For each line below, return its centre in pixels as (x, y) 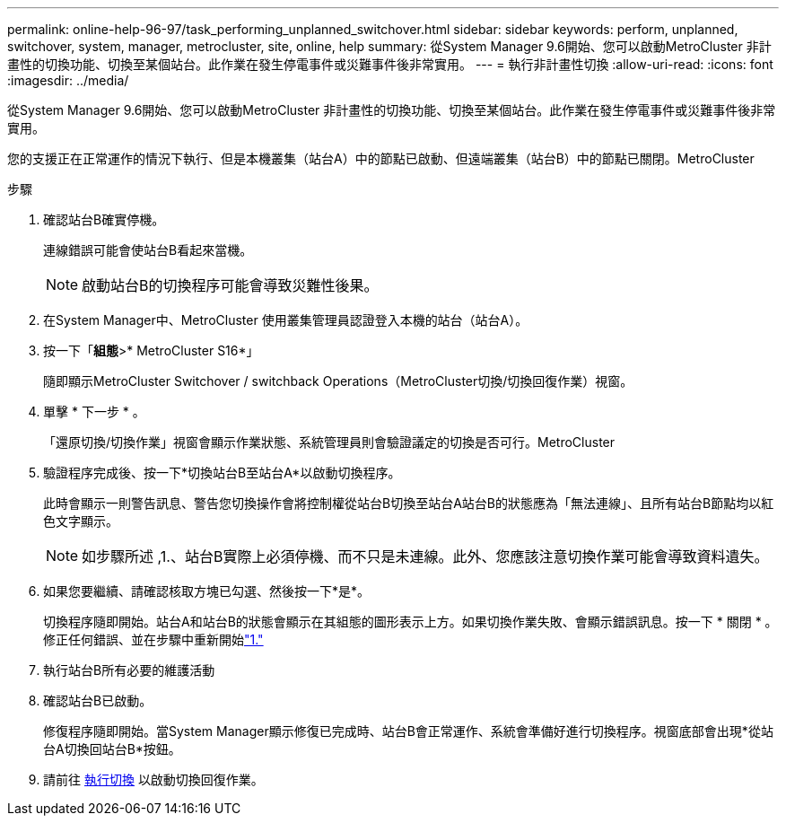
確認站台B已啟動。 (98, 700)
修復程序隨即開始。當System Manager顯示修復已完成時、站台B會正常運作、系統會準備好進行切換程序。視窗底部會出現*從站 (408, 731)
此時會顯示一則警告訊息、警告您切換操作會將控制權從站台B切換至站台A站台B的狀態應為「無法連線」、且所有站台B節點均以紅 (409, 503)
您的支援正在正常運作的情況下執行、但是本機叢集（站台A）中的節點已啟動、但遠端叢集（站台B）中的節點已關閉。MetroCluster (381, 158)
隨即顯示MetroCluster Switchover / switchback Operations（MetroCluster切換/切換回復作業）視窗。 (338, 381)
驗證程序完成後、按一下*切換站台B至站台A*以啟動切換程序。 (222, 473)
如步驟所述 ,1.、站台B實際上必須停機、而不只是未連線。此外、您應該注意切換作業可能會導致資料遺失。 (425, 556)
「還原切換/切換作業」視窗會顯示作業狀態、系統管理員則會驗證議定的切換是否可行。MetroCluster (329, 442)
